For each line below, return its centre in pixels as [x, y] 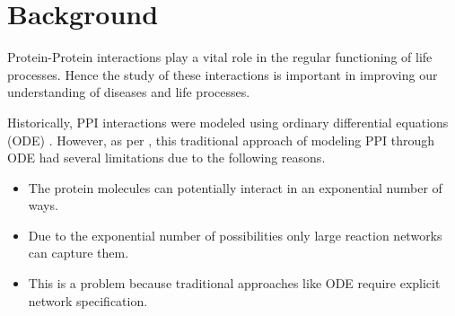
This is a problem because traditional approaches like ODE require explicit [234, 283]
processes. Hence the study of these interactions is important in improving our [223, 74]
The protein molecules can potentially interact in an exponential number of [235, 187]
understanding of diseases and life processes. [129, 92]
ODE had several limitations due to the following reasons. [166, 158]
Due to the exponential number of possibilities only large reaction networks [235, 235]
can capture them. [79, 253]
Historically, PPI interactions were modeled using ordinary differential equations [228, 122]
